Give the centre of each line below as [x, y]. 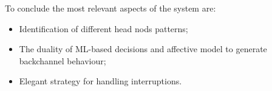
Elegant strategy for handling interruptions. [100, 81]
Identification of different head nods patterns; [104, 28]
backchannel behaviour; [63, 60]
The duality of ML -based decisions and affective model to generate [143, 49]
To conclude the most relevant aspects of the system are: [110, 8]
